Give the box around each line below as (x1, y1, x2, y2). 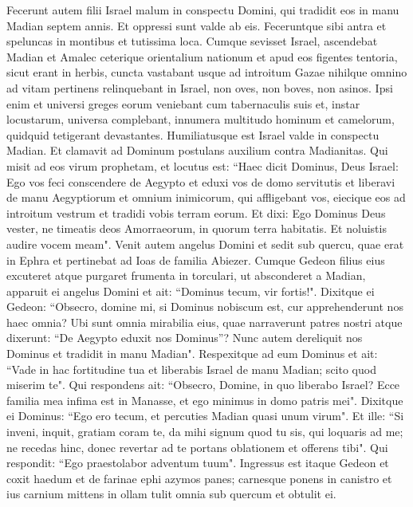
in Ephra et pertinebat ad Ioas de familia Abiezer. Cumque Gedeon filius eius (6, 251, 385, 268)
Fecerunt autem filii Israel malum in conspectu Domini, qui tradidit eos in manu (6, 2, 399, 18)
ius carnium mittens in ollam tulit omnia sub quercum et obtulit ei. (6, 485, 336, 502)
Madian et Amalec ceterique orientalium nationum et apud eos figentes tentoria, (6, 48, 398, 65)
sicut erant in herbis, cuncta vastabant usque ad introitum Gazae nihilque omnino (6, 64, 407, 81)
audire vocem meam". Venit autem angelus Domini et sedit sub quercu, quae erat (6, 235, 404, 252)
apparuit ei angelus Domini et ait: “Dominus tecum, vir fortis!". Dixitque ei (6, 282, 375, 299)
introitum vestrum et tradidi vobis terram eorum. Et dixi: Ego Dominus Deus (6, 204, 386, 221)
